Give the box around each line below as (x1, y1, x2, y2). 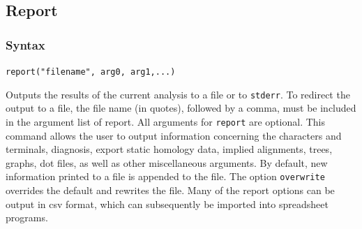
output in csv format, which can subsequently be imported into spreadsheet (6, 196, 329, 211)
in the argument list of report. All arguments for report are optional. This (6, 114, 326, 128)
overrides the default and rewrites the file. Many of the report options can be (6, 183, 335, 197)
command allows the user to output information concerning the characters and (6, 128, 342, 142)
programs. (6, 210, 48, 225)
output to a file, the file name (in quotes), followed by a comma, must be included (6, 101, 356, 115)
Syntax (6, 36, 45, 53)
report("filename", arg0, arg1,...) (6, 67, 176, 77)
